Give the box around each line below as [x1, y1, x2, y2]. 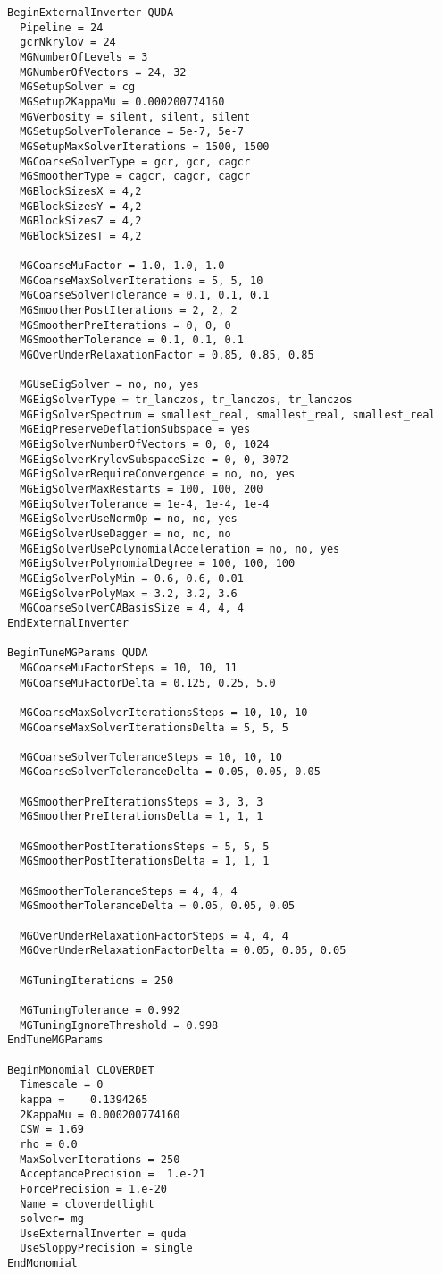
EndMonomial [7, 1257, 78, 1270]
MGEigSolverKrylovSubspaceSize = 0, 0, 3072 [20, 452, 288, 466]
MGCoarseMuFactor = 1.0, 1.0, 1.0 [20, 259, 225, 273]
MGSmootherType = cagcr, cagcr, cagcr [20, 170, 251, 183]
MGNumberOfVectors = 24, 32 [20, 65, 187, 79]
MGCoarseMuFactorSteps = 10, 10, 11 [20, 661, 238, 674]
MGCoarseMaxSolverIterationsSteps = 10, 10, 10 [20, 705, 308, 719]
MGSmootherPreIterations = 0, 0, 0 [20, 318, 231, 332]
